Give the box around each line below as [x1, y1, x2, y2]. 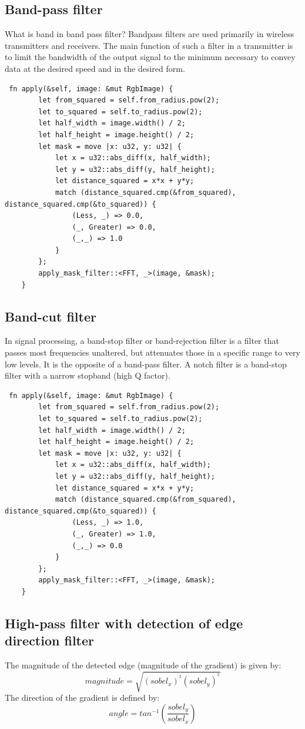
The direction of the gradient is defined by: [5, 691, 160, 704]
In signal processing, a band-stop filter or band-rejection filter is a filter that [5, 334, 279, 347]
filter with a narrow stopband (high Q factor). [5, 369, 170, 382]
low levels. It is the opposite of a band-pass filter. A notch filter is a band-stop [5, 357, 287, 370]
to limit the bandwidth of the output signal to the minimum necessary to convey [5, 51, 296, 63]
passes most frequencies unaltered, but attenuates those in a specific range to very [5, 346, 300, 359]
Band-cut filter [5, 307, 96, 325]
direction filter [5, 631, 95, 650]
